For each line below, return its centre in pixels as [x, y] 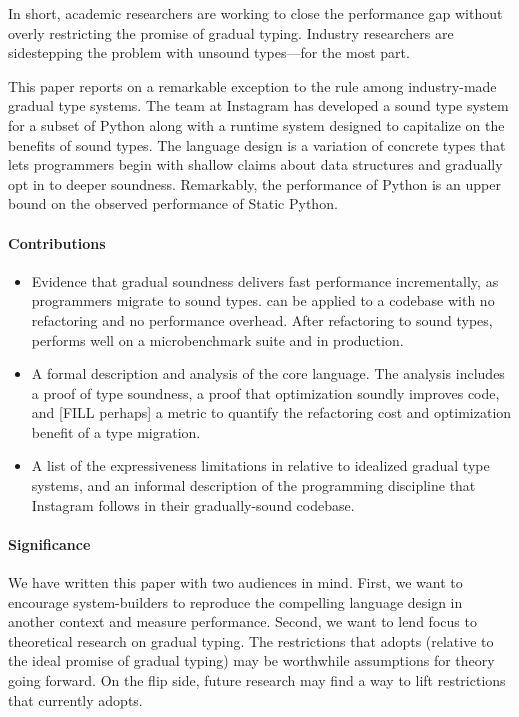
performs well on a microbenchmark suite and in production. [217, 339]
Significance [49, 543]
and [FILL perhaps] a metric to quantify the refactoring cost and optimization [271, 412]
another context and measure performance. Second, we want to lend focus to [242, 621]
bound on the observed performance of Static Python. [173, 203]
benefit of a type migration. [116, 431]
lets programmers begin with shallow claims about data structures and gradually [255, 164]
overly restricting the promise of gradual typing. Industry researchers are [231, 32]
